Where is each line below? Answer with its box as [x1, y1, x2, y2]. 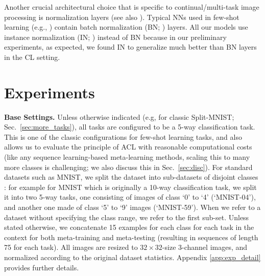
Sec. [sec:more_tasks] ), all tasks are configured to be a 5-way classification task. [4, 121, 255, 132]
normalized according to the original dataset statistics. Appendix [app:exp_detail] [4, 252, 261, 262]
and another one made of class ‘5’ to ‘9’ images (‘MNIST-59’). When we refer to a [4, 202, 261, 213]
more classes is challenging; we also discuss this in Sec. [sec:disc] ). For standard [4, 161, 253, 172]
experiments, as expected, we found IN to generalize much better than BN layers [4, 41, 257, 52]
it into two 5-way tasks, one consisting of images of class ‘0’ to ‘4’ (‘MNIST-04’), [4, 192, 256, 202]
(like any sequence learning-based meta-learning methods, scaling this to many [4, 152, 250, 162]
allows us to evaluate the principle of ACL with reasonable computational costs [4, 141, 252, 152]
